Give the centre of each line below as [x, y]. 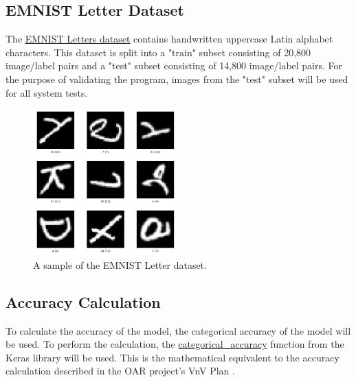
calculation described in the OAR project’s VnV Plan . [120, 371]
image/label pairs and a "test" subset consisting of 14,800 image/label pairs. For [174, 65]
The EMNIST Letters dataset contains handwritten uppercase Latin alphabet [169, 39]
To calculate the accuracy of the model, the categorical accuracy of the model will [178, 330]
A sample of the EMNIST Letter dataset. [120, 264]
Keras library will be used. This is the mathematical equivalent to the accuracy [173, 357]
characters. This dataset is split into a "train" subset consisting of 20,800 [158, 52]
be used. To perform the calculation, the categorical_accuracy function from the [175, 344]
